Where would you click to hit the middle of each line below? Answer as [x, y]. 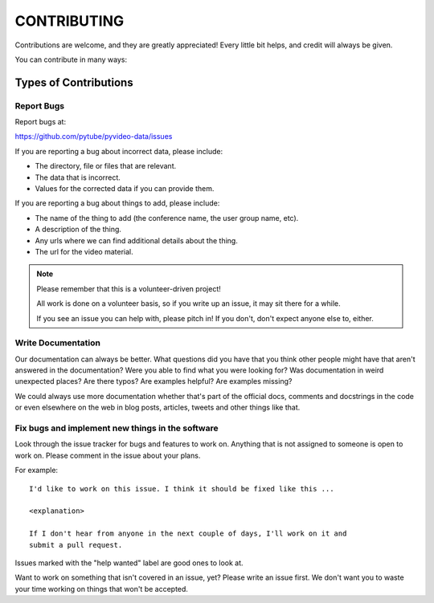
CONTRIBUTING [70, 21]
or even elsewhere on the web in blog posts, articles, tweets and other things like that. [158, 407]
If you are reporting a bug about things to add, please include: [117, 203]
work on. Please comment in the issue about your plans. [108, 455]
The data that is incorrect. [78, 177]
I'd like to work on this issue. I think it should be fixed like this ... [182, 489]
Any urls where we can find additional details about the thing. [137, 240]
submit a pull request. [76, 545]
